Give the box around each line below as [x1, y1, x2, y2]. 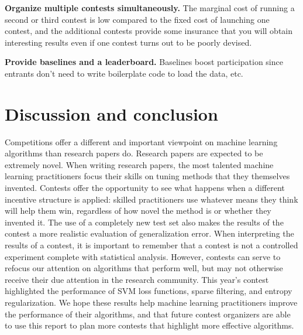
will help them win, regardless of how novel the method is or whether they [5, 204, 271, 217]
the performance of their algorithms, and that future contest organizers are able [5, 307, 291, 320]
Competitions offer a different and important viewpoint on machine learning [5, 135, 278, 148]
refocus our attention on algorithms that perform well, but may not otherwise [5, 262, 283, 274]
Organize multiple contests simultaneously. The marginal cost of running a [5, 2, 295, 13]
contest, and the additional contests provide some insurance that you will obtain [5, 25, 293, 37]
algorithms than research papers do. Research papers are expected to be [5, 147, 263, 159]
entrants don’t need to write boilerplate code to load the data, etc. [5, 67, 243, 79]
